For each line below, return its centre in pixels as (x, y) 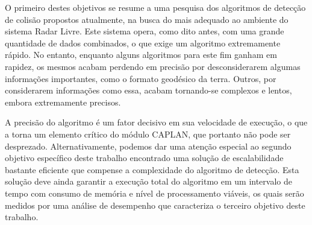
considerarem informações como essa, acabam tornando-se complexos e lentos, (148, 90)
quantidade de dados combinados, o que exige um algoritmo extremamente (143, 43)
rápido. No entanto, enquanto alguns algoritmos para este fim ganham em (141, 55)
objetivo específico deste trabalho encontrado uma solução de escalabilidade (144, 158)
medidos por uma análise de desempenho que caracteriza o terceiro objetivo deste (155, 205)
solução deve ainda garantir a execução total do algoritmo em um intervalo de (148, 181)
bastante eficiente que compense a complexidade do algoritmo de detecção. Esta (152, 169)
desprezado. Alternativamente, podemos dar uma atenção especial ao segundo (148, 146)
